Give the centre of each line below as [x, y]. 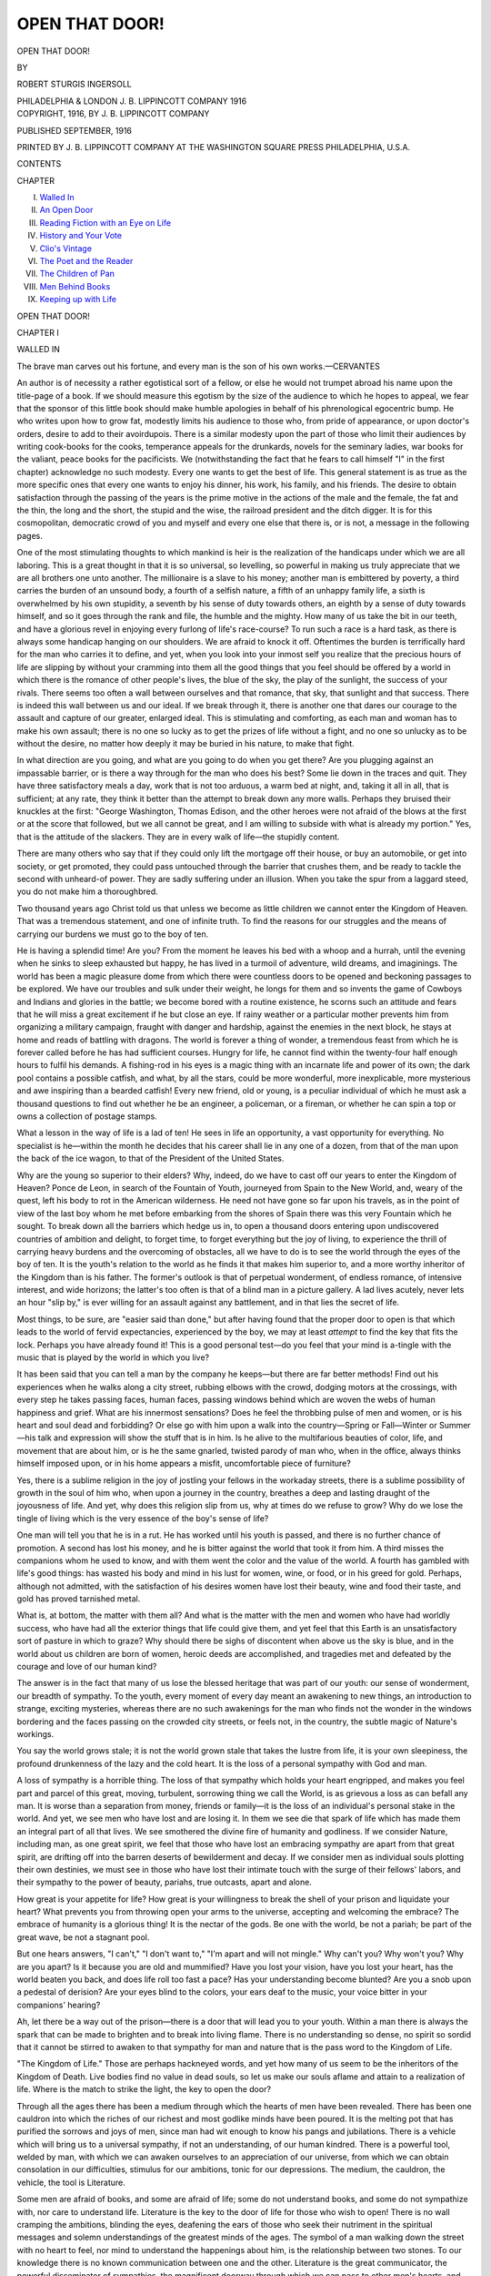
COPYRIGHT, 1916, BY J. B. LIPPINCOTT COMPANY [113, 114]
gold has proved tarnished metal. [79, 1599]
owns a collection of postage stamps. [87, 1116]
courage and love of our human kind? [87, 1667]
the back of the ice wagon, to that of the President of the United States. [150, 1158]
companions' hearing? [59, 2005]
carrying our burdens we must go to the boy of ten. [113, 934]
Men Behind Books [75, 286]
